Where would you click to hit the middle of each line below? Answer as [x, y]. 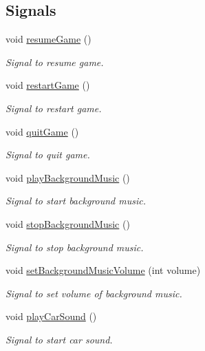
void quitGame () [42, 131]
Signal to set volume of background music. [94, 293]
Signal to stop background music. [75, 247]
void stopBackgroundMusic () [68, 223]
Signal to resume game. [55, 62]
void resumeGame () [48, 39]
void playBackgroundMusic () [68, 177]
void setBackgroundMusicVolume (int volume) [103, 270]
